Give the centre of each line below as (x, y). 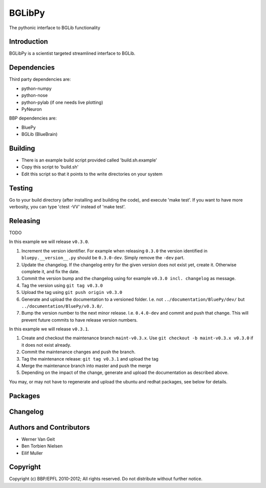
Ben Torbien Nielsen (42, 446)
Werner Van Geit (38, 439)
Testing (21, 188)
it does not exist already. (46, 345)
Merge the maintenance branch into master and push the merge (86, 366)
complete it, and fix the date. (50, 271)
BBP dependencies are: (33, 118)
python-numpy (36, 88)
